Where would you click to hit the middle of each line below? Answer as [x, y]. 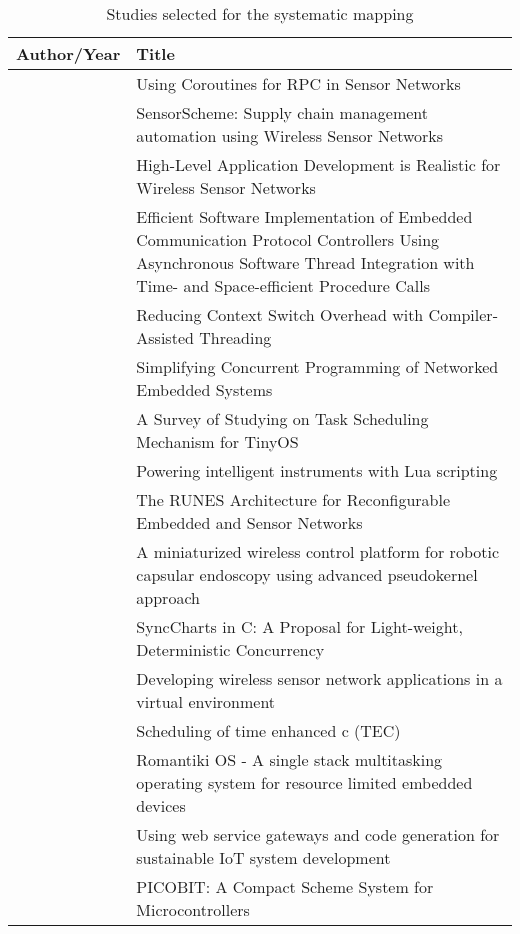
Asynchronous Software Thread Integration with [305, 262]
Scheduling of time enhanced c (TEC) [268, 730]
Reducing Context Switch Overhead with [280, 314]
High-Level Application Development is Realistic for [318, 164]
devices [161, 805]
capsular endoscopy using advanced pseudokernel [307, 574]
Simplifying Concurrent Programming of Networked [317, 366]
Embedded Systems [204, 389]
